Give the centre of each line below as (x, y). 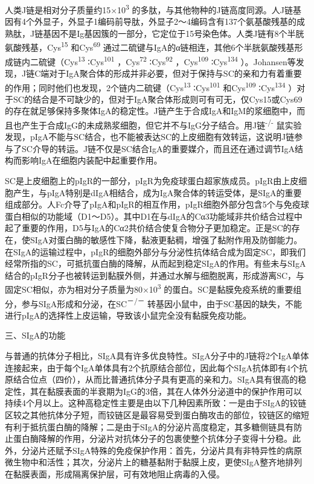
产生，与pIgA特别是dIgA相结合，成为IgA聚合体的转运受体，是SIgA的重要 (157, 192)
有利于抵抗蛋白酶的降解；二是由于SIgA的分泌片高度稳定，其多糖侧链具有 (149, 426)
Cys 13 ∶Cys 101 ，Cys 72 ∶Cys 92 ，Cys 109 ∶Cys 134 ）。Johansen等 (180, 60)
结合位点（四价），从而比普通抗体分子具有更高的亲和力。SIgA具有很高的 (155, 379)
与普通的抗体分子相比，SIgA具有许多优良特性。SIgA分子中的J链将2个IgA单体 (157, 356)
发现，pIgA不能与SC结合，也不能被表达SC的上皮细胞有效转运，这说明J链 (150, 137)
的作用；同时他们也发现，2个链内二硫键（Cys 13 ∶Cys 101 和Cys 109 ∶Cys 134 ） (151, 86)
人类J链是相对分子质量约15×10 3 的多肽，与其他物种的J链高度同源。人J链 (149, 9)
